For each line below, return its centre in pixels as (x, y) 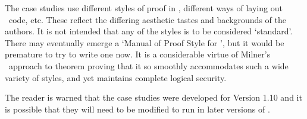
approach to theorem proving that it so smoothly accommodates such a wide (148, 65)
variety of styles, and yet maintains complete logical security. (116, 77)
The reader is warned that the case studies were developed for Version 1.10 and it (153, 97)
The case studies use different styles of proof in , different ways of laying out (144, 8)
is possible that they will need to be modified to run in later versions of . (137, 109)
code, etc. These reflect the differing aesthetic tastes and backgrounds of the (147, 19)
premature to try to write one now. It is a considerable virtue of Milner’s (138, 54)
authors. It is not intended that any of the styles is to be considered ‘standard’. (149, 31)
